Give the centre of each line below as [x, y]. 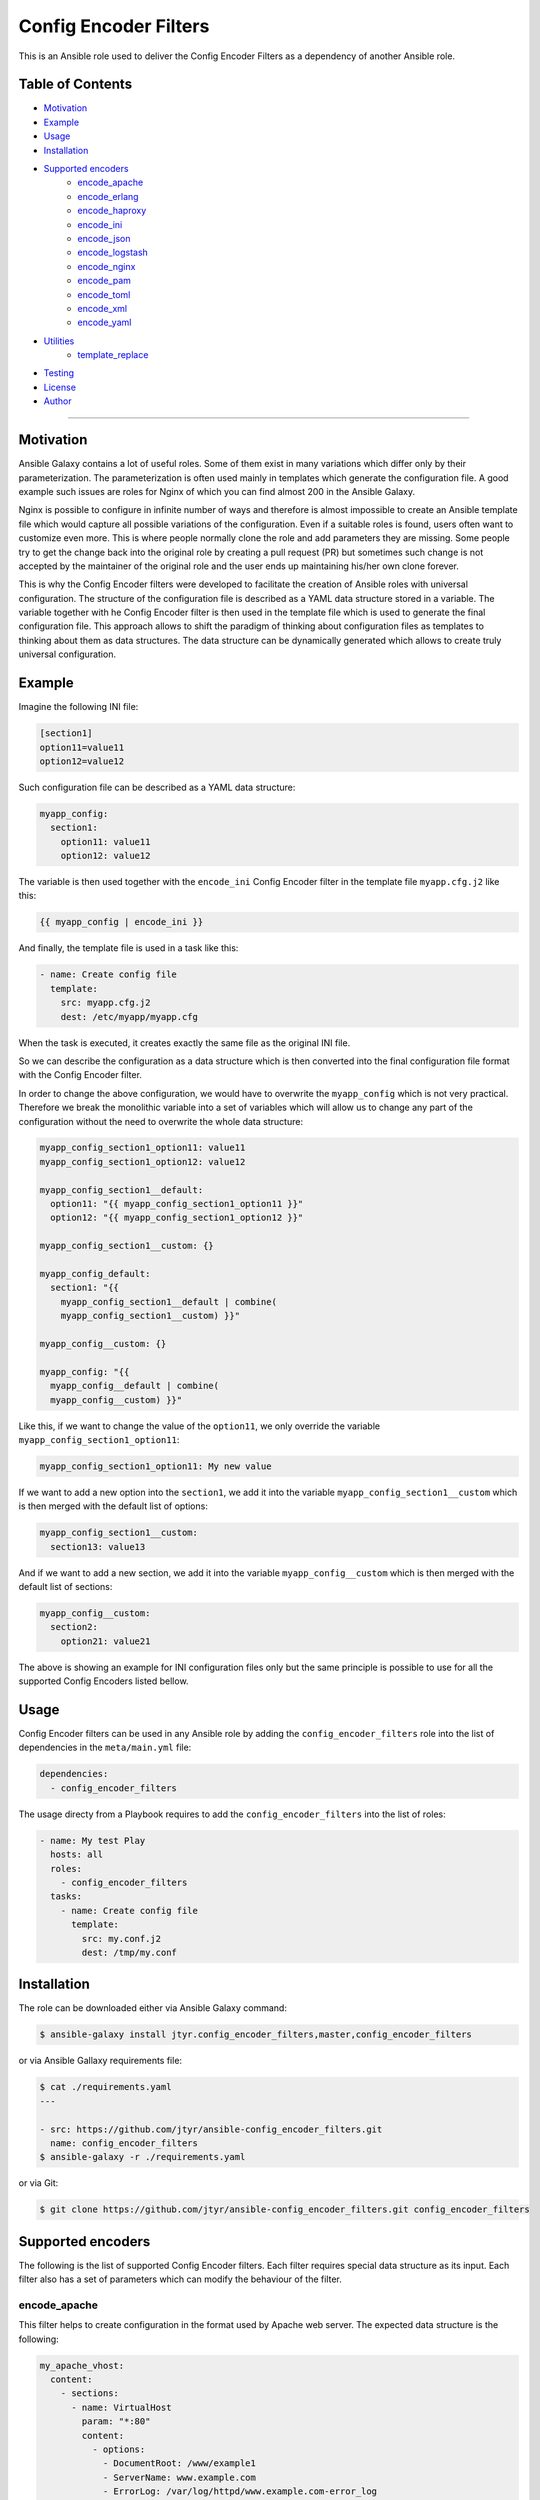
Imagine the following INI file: [78, 707]
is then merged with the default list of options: [113, 1506]
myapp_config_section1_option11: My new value [155, 1466]
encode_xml [102, 308]
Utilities [59, 341]
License [60, 387]
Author [57, 401]
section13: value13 [98, 1546]
